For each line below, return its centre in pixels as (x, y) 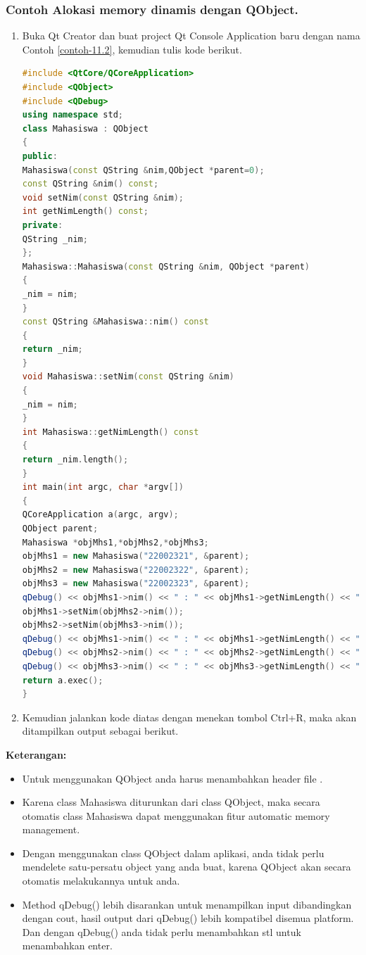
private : (43, 225)
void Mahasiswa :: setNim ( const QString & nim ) (128, 377)
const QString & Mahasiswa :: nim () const (115, 322)
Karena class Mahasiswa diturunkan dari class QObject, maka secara (171, 802)
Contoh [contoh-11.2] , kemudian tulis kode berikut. (132, 49)
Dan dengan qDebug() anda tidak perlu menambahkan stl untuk (162, 931)
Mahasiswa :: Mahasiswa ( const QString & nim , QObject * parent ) (166, 266)
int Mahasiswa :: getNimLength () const (111, 432)
